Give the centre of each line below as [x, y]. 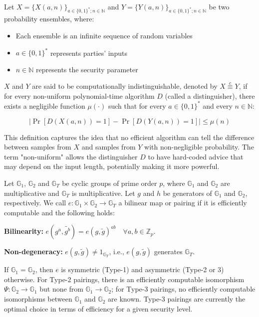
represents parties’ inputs [89, 53]
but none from [61, 289]
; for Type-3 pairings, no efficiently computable [183, 289]
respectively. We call [35, 203]
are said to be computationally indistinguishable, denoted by [125, 86]
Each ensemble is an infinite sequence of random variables [104, 35]
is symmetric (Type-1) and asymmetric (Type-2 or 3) [142, 269]
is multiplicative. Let [104, 193]
